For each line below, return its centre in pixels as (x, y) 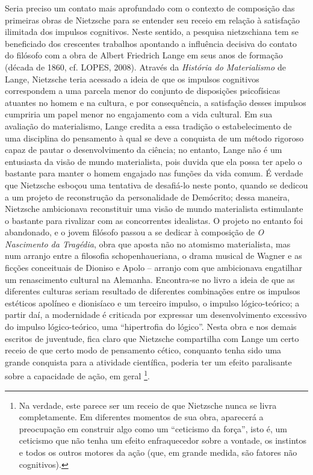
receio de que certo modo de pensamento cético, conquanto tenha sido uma (143, 350)
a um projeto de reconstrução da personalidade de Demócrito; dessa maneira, (147, 197)
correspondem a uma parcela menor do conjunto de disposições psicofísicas (143, 91)
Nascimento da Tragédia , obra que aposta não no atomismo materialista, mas (148, 244)
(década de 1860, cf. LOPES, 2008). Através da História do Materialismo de (145, 67)
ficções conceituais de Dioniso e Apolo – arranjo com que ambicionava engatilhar (154, 268)
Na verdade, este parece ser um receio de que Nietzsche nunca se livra (148, 405)
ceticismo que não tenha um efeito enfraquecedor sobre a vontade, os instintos (163, 440)
